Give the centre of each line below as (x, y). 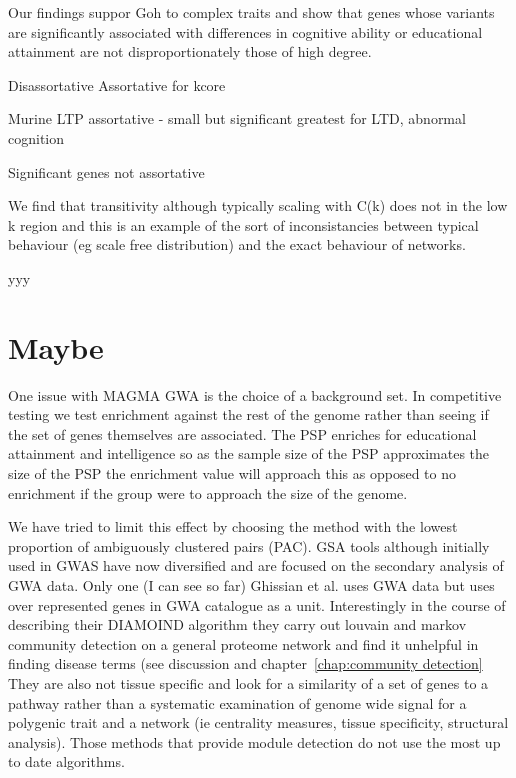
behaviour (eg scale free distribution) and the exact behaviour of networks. (237, 244)
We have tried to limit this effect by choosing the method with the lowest (233, 526)
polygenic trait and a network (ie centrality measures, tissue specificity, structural (258, 722)
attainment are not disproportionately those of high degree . (190, 51)
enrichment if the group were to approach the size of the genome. (208, 492)
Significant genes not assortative (106, 171)
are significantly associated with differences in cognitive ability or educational (245, 31)
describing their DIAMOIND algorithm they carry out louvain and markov (237, 624)
